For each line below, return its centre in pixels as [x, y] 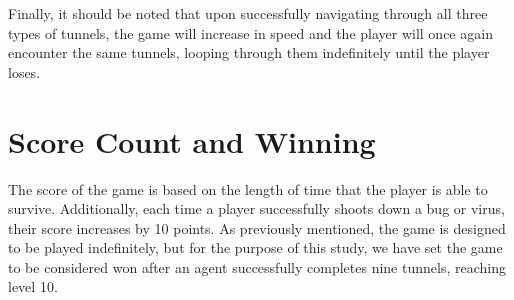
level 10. [33, 286]
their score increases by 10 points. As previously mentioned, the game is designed [257, 227]
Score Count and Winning [192, 140]
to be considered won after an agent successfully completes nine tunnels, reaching [257, 266]
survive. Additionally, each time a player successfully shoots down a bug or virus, [256, 208]
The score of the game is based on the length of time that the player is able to [248, 188]
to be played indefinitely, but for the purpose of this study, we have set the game [255, 247]
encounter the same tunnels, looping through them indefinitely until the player [249, 52]
